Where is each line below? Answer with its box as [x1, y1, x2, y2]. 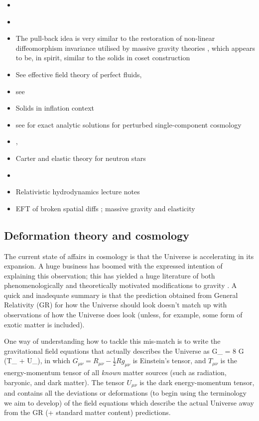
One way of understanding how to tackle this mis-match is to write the [4, 336, 221, 346]
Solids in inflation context [15, 103, 95, 113]
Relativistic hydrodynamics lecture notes [15, 186, 140, 197]
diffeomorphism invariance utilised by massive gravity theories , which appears [15, 42, 255, 53]
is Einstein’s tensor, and [132, 355, 206, 366]
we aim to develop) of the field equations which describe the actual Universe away [4, 397, 254, 408]
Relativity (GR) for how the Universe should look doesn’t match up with [4, 299, 227, 310]
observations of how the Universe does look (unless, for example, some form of [4, 309, 243, 320]
